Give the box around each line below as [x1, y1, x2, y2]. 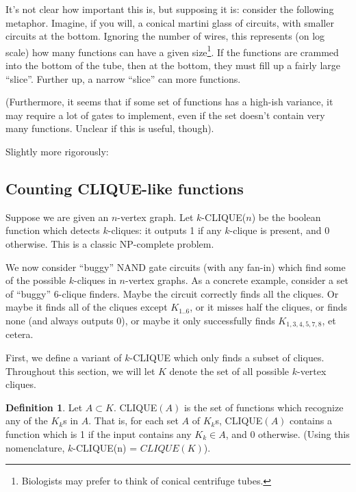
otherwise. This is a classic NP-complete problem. [5, 236, 214, 250]
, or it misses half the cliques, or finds [190, 300, 348, 314]
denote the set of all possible [169, 363, 290, 378]
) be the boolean [251, 209, 321, 224]
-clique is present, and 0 [229, 223, 330, 237]
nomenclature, [5, 440, 65, 454]
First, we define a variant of [5, 350, 122, 364]
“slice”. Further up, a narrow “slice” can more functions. [5, 71, 241, 86]
